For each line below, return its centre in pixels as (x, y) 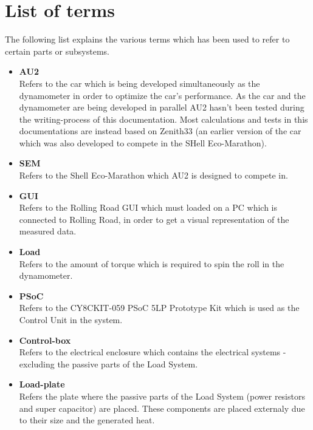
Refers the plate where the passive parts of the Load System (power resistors (162, 396)
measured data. (48, 231)
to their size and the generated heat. (87, 420)
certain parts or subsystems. (57, 51)
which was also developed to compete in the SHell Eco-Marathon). (143, 142)
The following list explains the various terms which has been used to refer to (147, 39)
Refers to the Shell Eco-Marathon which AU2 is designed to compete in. (153, 175)
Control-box (45, 340)
